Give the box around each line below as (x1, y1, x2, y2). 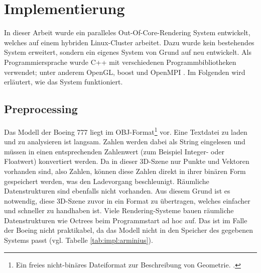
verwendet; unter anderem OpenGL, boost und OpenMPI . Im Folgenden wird (4, 66, 245, 77)
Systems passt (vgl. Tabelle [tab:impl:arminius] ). (4, 235, 153, 245)
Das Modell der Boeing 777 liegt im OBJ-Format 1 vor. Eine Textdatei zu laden (4, 125, 247, 137)
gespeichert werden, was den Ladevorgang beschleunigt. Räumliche (4, 175, 209, 186)
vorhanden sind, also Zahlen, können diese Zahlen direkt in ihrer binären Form (4, 165, 246, 176)
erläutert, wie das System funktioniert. (4, 76, 123, 87)
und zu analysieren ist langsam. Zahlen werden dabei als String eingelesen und (4, 136, 245, 147)
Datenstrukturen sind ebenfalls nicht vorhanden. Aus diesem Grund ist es (4, 186, 230, 196)
